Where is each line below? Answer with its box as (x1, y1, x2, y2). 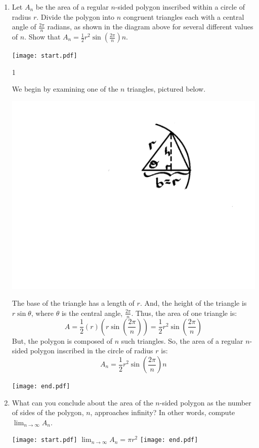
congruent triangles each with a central (123, 11, 244, 22)
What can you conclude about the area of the (12, 397, 153, 408)
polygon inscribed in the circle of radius (30, 345, 153, 356)
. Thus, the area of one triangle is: (131, 307, 237, 318)
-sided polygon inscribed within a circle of (115, 2, 245, 12)
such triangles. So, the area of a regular (121, 335, 243, 346)
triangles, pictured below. (127, 84, 206, 94)
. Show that (24, 31, 61, 42)
